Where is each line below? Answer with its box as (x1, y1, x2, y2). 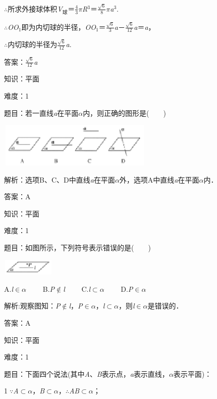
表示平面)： (173, 368, 212, 379)
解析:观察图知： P (4, 300, 61, 311)
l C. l (63, 283, 90, 294)
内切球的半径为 (8, 39, 58, 50)
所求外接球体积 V (8, 3, 63, 14)
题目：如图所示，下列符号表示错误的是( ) (4, 242, 151, 252)
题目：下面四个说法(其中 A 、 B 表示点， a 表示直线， (4, 368, 169, 379)
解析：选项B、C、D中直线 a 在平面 (4, 174, 115, 185)
